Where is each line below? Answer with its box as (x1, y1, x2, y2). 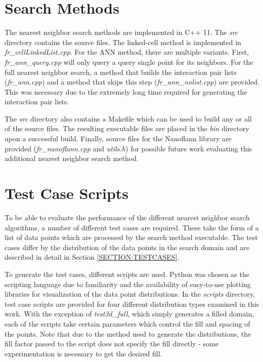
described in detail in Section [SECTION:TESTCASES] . (5, 252, 180, 262)
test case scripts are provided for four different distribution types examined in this (5, 298, 259, 309)
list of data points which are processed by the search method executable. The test (5, 232, 258, 243)
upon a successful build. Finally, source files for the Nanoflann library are (5, 133, 232, 144)
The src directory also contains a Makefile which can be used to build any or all (5, 113, 252, 124)
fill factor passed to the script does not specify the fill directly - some (5, 338, 218, 349)
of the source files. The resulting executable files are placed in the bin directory (5, 123, 249, 134)
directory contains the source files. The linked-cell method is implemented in (5, 36, 241, 47)
